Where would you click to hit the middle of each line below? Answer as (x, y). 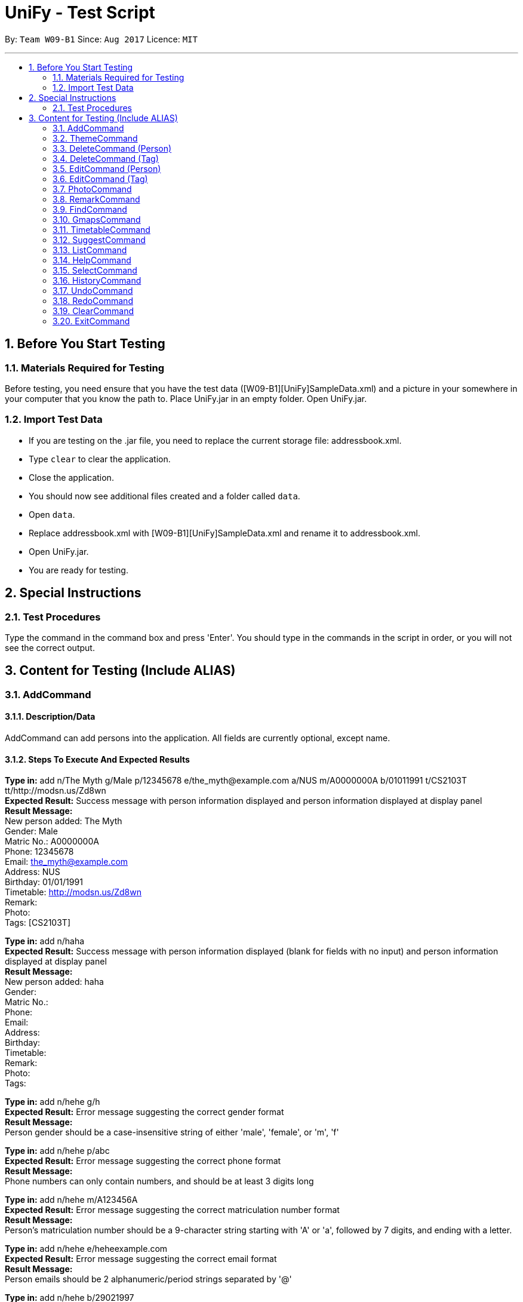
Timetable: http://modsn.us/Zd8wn (73, 892)
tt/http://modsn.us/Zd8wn (56, 791)
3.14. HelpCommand (92, 260)
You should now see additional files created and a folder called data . (164, 496)
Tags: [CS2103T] (38, 923)
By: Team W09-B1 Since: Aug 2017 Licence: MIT (101, 39)
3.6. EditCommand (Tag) (100, 179)
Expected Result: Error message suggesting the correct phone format (143, 1161)
